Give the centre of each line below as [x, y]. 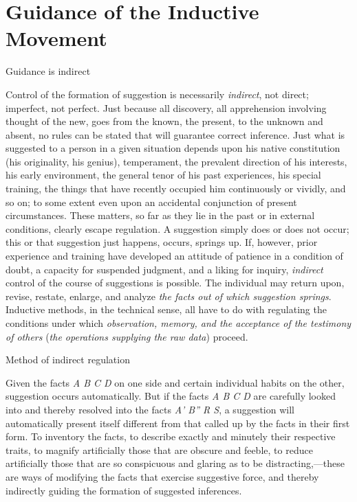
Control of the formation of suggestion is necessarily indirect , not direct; [157, 94]
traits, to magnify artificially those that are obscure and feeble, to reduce [159, 449]
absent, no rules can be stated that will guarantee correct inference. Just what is [175, 134]
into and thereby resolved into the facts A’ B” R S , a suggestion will [150, 409]
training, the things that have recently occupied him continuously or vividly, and [176, 189]
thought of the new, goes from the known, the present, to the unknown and [164, 121]
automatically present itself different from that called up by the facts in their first [178, 423]
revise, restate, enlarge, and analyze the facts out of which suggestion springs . [169, 296]
